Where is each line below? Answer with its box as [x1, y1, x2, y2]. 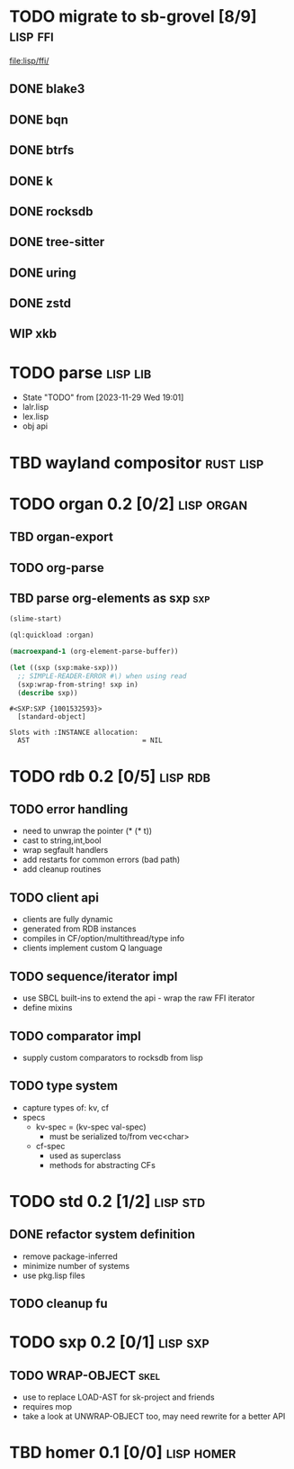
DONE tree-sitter [9, 234, 105, 249]
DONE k [9, 173, 54, 188]
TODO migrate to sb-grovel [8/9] [9, 6, 258, 27]
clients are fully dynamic [22, 914, 114, 925]
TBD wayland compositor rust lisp [9, 452, 264, 473]
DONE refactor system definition [9, 1227, 196, 1242]
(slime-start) [9, 614, 63, 623]
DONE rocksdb [9, 204, 94, 219]
